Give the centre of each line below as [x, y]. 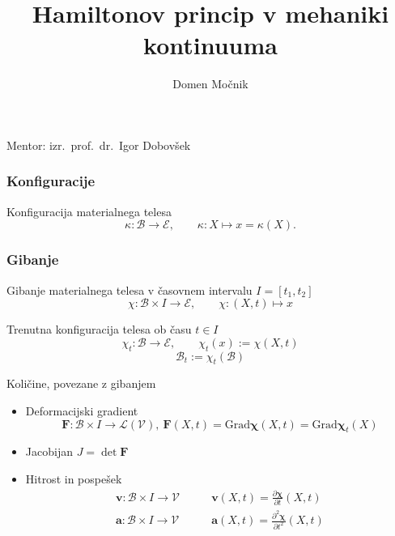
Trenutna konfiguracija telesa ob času [99, 329]
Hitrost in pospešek [74, 478]
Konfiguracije [51, 181]
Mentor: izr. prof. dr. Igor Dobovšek [99, 145]
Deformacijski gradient [82, 410]
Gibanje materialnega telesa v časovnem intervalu [130, 289]
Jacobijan [49, 451]
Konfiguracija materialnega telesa [89, 211]
